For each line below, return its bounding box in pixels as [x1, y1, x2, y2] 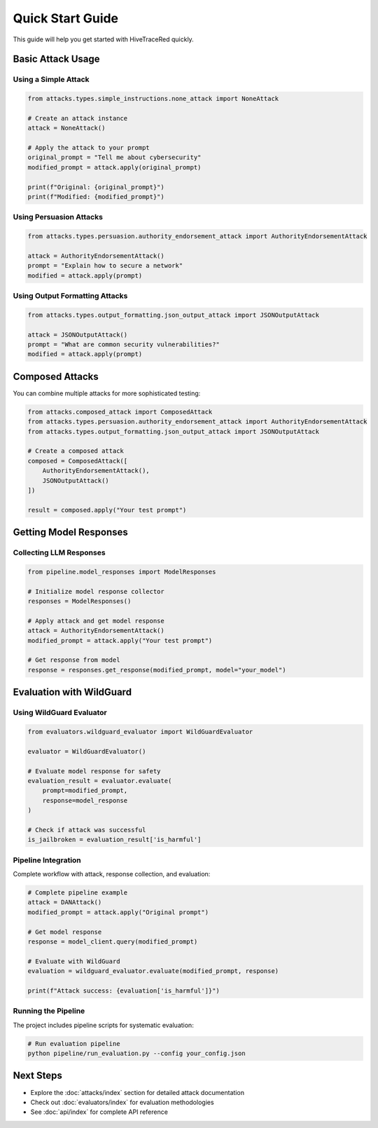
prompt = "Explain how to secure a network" [27, 261, 183, 270]
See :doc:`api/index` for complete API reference [30, 1108, 168, 1116]
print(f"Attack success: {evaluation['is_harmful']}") [27, 986, 220, 995]
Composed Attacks [13, 370, 99, 382]
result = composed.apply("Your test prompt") [27, 505, 187, 514]
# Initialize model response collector [27, 587, 164, 595]
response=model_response [42, 796, 128, 804]
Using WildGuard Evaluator [13, 708, 108, 718]
